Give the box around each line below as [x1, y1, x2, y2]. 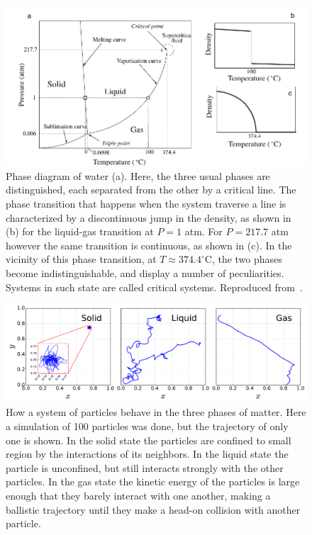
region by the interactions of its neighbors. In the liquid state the [6, 446, 289, 461]
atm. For [184, 224, 223, 239]
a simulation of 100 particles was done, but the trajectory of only [6, 419, 289, 434]
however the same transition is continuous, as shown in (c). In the [6, 237, 292, 252]
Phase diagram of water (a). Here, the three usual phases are [6, 168, 270, 183]
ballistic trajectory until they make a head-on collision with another [6, 502, 301, 517]
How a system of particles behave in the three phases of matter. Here [6, 405, 306, 419]
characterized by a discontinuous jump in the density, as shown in [6, 210, 291, 225]
